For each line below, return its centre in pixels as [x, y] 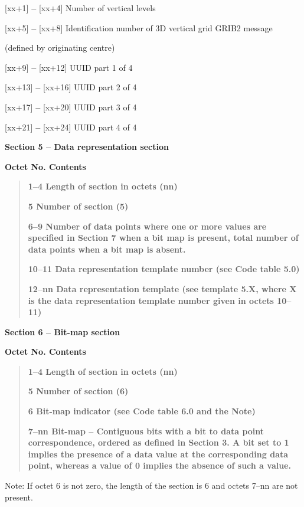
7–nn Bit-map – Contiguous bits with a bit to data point [146, 431]
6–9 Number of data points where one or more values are [147, 226]
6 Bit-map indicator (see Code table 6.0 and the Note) [142, 411]
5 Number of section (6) [78, 391]
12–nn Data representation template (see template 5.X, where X [162, 288]
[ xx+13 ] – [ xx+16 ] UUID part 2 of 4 [71, 87]
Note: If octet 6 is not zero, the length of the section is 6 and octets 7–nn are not [151, 485]
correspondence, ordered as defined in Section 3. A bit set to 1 [158, 442]
